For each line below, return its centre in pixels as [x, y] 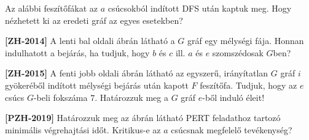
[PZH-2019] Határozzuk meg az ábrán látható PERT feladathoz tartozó [143, 118]
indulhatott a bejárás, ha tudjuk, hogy [77, 52]
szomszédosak [238, 52]
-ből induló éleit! [233, 97]
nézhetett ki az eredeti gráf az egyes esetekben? [94, 20]
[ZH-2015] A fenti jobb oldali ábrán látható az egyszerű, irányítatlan [137, 73]
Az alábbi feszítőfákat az [51, 8]
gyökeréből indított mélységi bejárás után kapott [97, 85]
